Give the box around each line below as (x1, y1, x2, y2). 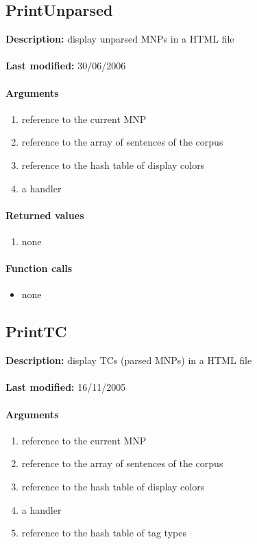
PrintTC (5, 321, 67, 342)
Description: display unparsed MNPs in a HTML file (5, 32, 234, 46)
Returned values (5, 207, 84, 222)
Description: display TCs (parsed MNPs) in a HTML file (5, 353, 252, 367)
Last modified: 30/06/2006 (5, 58, 126, 73)
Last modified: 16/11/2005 (5, 380, 126, 394)
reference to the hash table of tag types (21, 525, 186, 540)
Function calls (5, 261, 73, 275)
